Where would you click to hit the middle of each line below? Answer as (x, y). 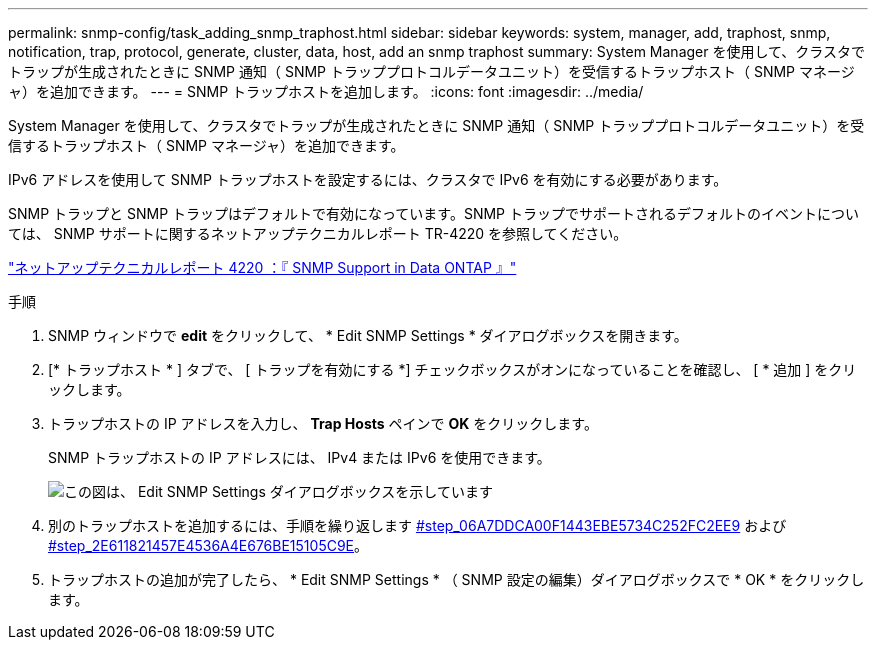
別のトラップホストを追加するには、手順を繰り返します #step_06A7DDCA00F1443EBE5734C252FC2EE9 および (417, 525)
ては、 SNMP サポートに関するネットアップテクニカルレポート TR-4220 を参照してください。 (318, 233)
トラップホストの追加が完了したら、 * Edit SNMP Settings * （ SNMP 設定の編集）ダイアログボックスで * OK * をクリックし (456, 579)
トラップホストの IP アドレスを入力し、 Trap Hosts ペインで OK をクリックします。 (323, 423)
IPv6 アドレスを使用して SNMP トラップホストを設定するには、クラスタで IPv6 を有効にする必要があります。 (368, 179)
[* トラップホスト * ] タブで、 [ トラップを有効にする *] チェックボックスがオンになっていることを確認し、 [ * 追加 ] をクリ (452, 369)
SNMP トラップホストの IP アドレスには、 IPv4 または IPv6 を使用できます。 (299, 457)
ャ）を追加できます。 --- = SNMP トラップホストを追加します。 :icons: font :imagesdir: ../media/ (326, 91)
